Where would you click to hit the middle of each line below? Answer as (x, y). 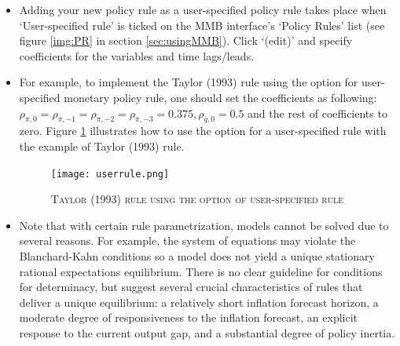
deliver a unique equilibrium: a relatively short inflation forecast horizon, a (199, 302)
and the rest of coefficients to (317, 113)
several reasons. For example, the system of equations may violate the (187, 240)
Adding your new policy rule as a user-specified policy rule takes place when (203, 9)
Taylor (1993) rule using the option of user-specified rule (197, 199)
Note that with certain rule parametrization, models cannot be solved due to (204, 225)
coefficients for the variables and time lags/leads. (137, 55)
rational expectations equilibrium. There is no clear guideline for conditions (201, 271)
